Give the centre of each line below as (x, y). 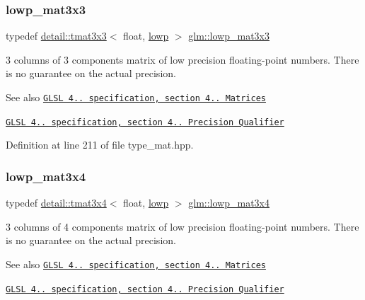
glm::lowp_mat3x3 (229, 36)
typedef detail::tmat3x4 (56, 203)
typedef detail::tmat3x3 (56, 36)
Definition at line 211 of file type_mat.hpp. (100, 145)
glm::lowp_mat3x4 (229, 203)
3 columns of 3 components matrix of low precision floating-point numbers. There (182, 59)
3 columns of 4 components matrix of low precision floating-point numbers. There (182, 226)
